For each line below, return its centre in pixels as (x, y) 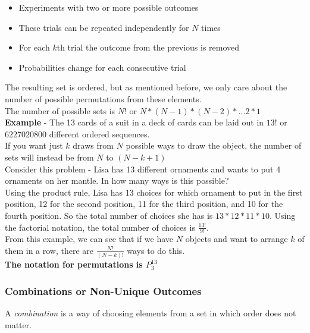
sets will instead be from (49, 157)
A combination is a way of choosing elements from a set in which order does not (151, 313)
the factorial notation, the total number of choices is (100, 227)
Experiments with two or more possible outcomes (109, 7)
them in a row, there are (49, 250)
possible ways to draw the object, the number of (214, 145)
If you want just (34, 145)
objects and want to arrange (237, 239)
